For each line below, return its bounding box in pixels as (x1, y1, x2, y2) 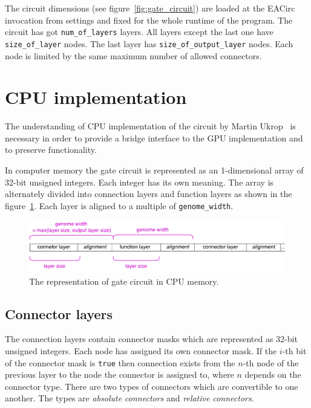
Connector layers (5, 304, 113, 323)
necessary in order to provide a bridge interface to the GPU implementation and (5, 131, 303, 144)
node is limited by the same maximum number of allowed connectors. (5, 49, 262, 62)
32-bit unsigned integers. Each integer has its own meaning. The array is (5, 175, 274, 188)
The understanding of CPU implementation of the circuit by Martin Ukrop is (5, 120, 296, 132)
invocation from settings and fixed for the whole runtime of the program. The (5, 13, 293, 26)
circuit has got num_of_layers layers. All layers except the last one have (5, 25, 273, 38)
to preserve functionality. (5, 143, 97, 156)
